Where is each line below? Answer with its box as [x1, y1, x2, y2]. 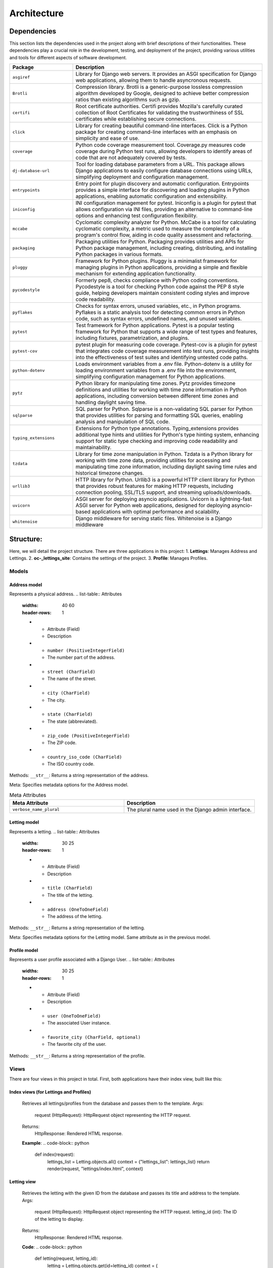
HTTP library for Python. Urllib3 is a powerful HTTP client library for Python [75, 476, 255, 483]
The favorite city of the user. [47, 1041, 107, 1047]
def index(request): [34, 1151, 75, 1157]
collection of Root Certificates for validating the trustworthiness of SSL [75, 109, 244, 116]
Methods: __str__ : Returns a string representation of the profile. [9, 1052, 146, 1059]
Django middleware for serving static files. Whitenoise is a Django [75, 515, 232, 522]
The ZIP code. [47, 739, 77, 746]
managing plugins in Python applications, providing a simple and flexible [75, 264, 248, 271]
